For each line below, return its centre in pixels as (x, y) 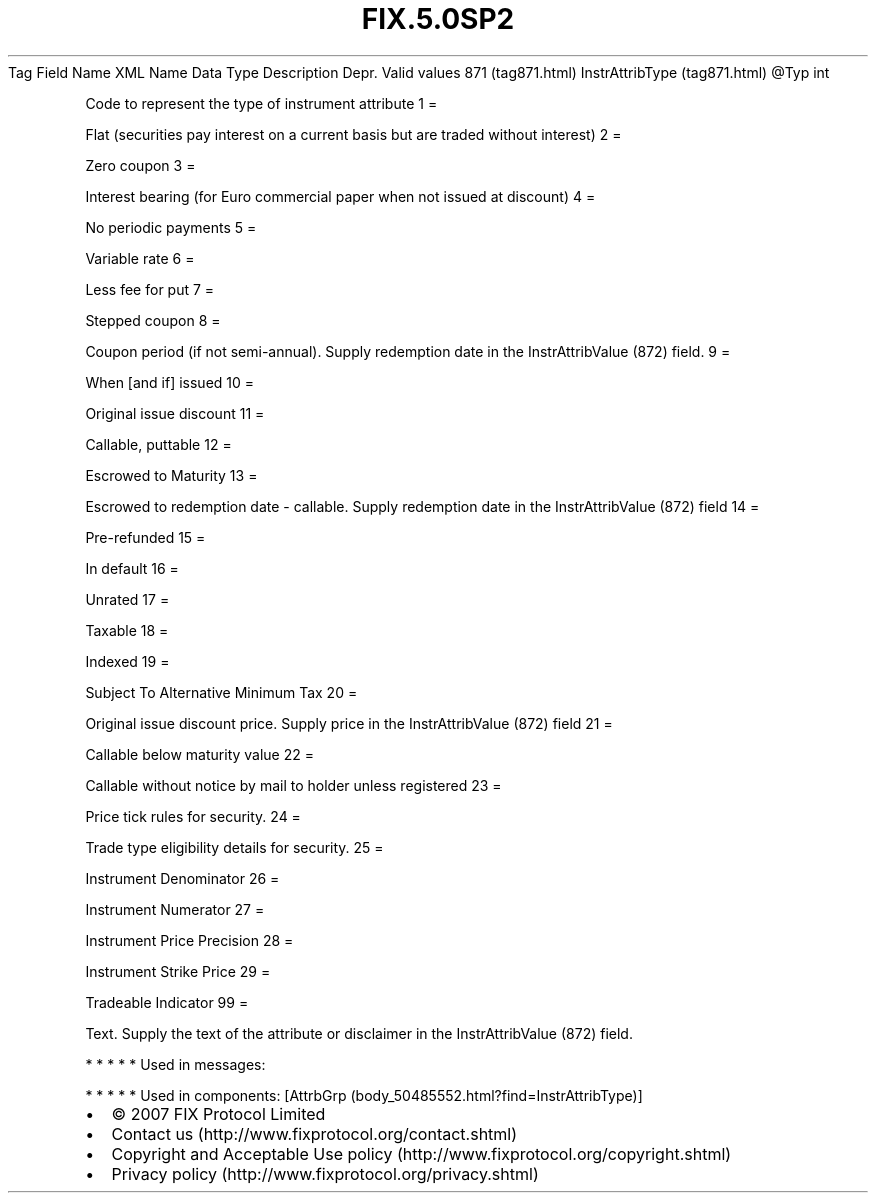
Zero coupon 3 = (140, 165)
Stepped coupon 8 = (153, 320)
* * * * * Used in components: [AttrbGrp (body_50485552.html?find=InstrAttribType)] (364, 1095)
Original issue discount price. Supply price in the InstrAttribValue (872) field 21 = (349, 723)
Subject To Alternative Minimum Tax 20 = (221, 692)
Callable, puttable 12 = (158, 444)
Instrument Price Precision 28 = (189, 940)
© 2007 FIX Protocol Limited (218, 1113)
